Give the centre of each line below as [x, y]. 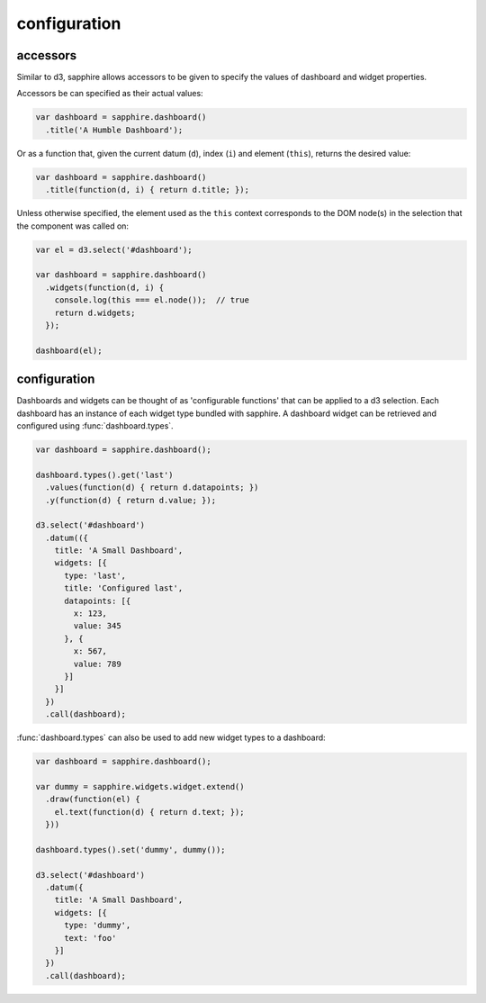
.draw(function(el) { [93, 800]
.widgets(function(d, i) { [105, 287]
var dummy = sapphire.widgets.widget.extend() [140, 786]
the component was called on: [73, 226]
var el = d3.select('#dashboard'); [114, 249]
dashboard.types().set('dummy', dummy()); [130, 849]
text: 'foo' [90, 938]
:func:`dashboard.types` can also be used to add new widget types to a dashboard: [171, 737]
